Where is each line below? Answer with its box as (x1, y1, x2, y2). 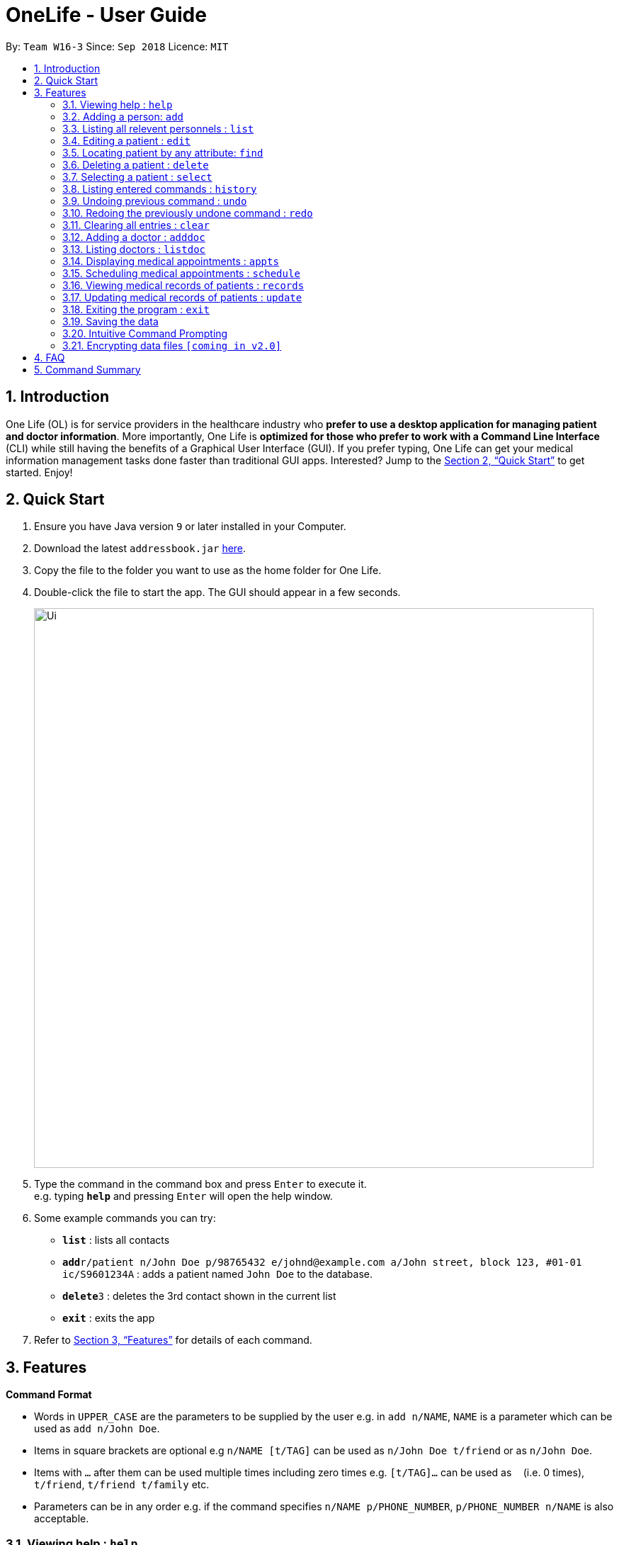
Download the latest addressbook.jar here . (34, 542, 246, 555)
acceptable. (34, 1512, 89, 1525)
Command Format (6, 1388, 92, 1401)
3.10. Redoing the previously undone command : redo (62, 206, 313, 219)
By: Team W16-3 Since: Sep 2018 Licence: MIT (6, 40, 229, 52)
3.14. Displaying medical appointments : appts (62, 254, 279, 267)
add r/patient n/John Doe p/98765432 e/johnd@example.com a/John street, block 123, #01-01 (62, 1257, 582, 1269)
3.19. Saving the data (62, 315, 159, 327)
